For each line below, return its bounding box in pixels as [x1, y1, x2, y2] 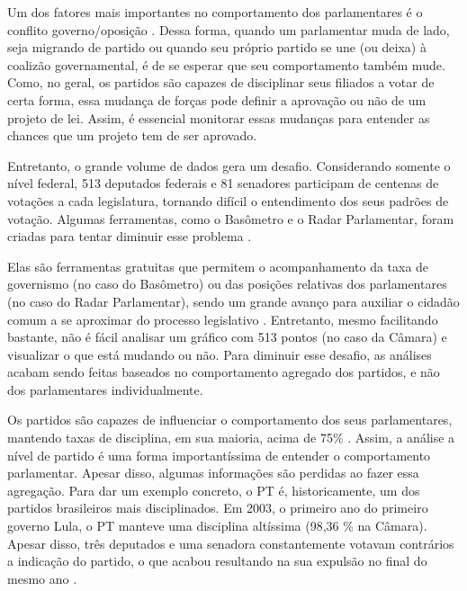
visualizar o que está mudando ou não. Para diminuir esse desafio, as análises [7, 345, 432, 363]
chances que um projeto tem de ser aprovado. [7, 126, 257, 145]
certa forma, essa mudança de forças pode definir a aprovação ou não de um [7, 90, 427, 109]
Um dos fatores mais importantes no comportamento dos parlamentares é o [7, 3, 423, 21]
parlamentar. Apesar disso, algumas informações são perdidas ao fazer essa [7, 463, 419, 482]
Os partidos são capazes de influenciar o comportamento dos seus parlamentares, [7, 410, 453, 429]
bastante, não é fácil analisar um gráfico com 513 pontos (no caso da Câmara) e [7, 327, 447, 346]
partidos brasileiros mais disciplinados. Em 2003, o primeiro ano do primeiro [7, 498, 428, 517]
